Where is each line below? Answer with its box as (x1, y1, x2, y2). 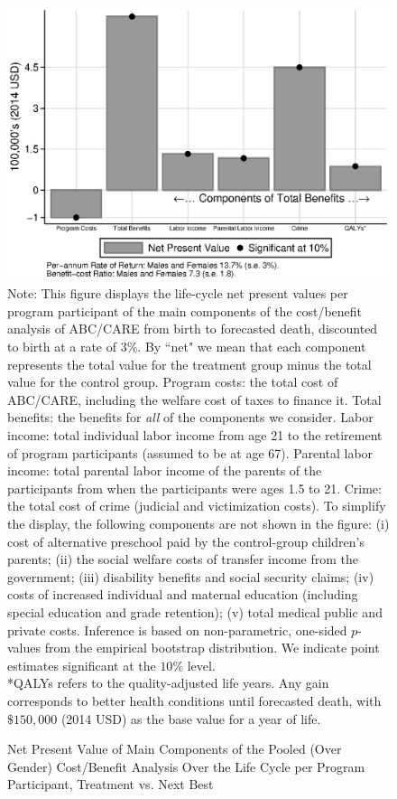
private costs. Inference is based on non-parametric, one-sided (7, 620, 347, 639)
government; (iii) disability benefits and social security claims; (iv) (7, 567, 374, 586)
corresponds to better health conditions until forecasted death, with (7, 691, 382, 710)
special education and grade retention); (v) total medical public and (7, 602, 383, 621)
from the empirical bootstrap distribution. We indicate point (44, 638, 380, 657)
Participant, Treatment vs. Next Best (7, 775, 214, 794)
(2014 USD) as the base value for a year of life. (60, 709, 321, 728)
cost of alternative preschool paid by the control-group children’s (7, 531, 365, 550)
